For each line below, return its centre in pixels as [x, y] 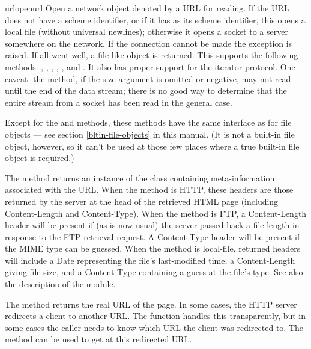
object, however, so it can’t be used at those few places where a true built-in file [152, 146]
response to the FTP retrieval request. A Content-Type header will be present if [152, 236]
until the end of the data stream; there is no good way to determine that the [146, 90]
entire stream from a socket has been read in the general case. [119, 102]
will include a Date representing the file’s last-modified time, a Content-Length [150, 260]
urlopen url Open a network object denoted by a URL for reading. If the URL [147, 8]
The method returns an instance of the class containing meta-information [140, 178]
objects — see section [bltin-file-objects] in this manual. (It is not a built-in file [150, 134]
